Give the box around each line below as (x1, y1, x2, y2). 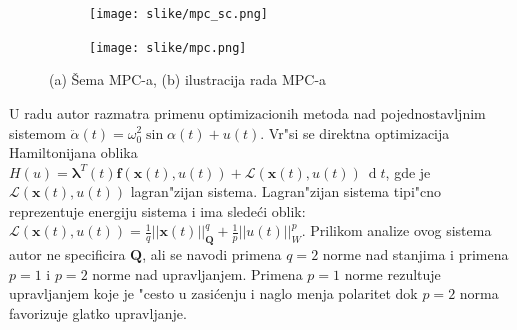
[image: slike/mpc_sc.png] (89, 7, 268, 21)
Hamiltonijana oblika (9, 142, 138, 163)
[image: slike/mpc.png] (89, 40, 247, 55)
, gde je (385, 161, 431, 182)
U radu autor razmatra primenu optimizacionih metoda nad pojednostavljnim (9, 102, 486, 123)
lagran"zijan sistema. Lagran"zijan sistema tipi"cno (130, 181, 442, 202)
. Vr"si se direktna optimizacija (260, 122, 450, 143)
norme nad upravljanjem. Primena (92, 263, 303, 284)
